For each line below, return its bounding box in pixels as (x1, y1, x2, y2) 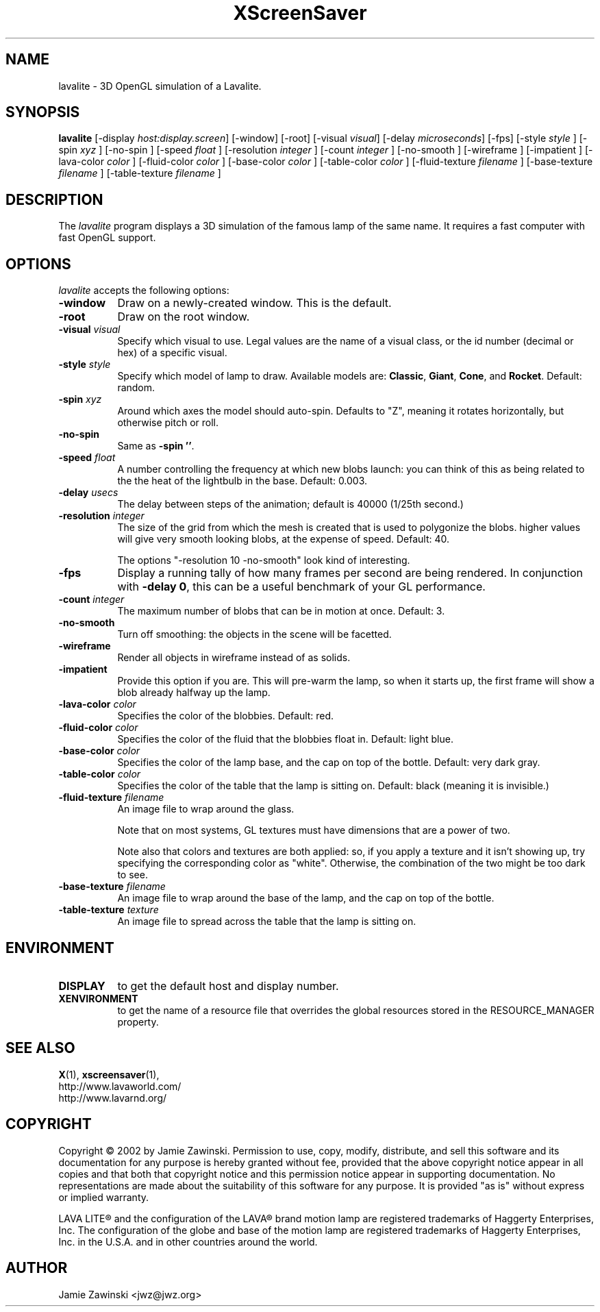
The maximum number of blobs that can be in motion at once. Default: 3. (117, 605, 445, 617)
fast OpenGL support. (58, 232, 156, 244)
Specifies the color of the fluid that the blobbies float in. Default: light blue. (117, 733, 453, 745)
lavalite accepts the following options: (58, 284, 229, 297)
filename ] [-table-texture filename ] (58, 167, 221, 180)
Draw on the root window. (117, 310, 250, 324)
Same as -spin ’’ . (117, 440, 195, 452)
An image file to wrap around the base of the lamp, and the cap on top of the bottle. (117, 892, 495, 904)
